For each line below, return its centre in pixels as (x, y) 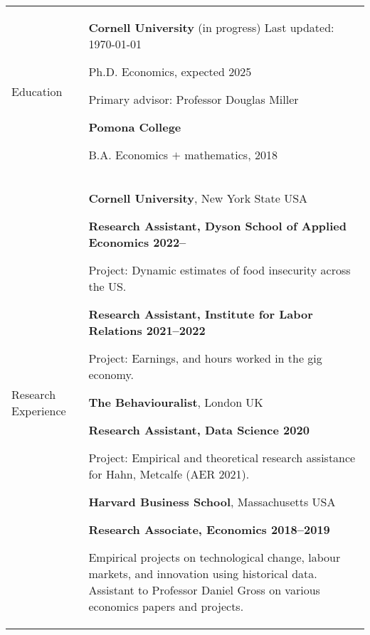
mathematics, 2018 (231, 155)
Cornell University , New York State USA (198, 198)
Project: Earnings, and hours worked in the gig (205, 358)
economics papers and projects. (166, 606)
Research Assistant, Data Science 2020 (199, 430)
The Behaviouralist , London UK (176, 402)
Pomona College (135, 127)
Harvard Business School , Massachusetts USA (212, 502)
